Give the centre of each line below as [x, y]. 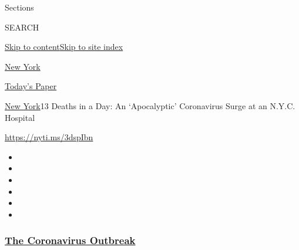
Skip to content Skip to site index [64, 47]
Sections [19, 7]
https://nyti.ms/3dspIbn [49, 137]
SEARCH [22, 27]
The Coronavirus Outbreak [70, 240]
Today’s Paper [31, 86]
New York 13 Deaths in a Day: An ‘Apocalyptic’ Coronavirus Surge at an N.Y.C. [150, 105]
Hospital [20, 117]
